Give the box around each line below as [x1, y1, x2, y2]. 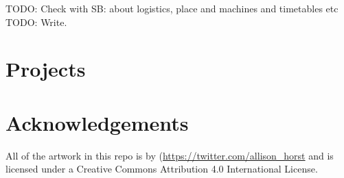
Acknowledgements [5, 108, 189, 136]
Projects [5, 55, 86, 83]
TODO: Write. [5, 14, 67, 29]
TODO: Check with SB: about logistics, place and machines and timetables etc [5, 1, 339, 15]
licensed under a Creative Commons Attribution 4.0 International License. [5, 162, 318, 176]
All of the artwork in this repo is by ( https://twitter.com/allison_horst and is [5, 148, 334, 162]
